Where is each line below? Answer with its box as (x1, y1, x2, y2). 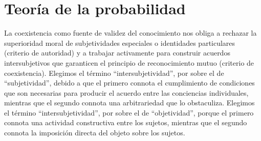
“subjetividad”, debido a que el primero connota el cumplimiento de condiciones (4, 77, 255, 88)
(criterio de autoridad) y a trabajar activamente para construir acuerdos (4, 47, 230, 58)
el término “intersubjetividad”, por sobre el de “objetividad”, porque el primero (4, 107, 254, 118)
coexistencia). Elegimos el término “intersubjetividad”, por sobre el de (4, 67, 224, 78)
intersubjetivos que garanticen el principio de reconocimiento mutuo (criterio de (4, 57, 254, 68)
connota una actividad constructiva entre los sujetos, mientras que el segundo (4, 117, 247, 128)
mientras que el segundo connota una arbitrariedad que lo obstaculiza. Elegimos (4, 97, 255, 108)
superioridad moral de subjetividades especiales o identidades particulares (4, 37, 235, 48)
